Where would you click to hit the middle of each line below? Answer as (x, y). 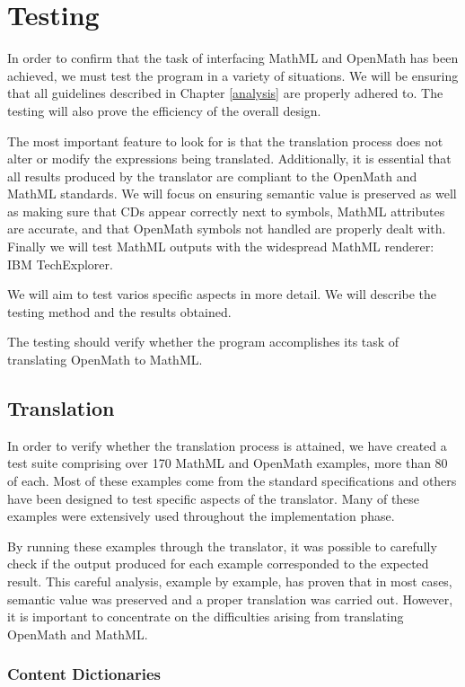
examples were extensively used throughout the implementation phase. (201, 516)
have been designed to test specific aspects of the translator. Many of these (214, 498)
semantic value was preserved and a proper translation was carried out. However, (230, 599)
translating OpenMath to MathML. (105, 360)
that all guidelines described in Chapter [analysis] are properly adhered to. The (225, 93)
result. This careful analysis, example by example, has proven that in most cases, (230, 581)
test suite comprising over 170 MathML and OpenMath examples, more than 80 (228, 463)
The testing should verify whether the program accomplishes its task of (203, 342)
